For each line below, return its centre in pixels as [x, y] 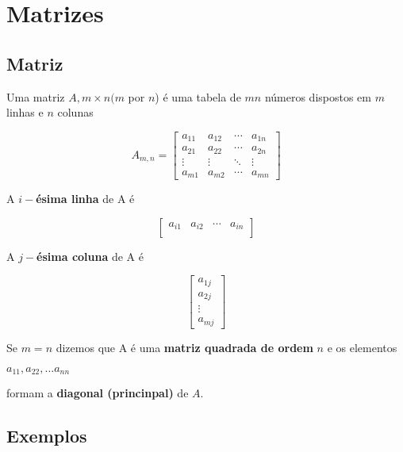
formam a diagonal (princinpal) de [98, 393]
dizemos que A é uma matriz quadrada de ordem [184, 347]
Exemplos [47, 435]
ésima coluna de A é [90, 256]
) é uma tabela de [198, 96]
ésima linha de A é [85, 199]
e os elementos [362, 347]
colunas [75, 112]
